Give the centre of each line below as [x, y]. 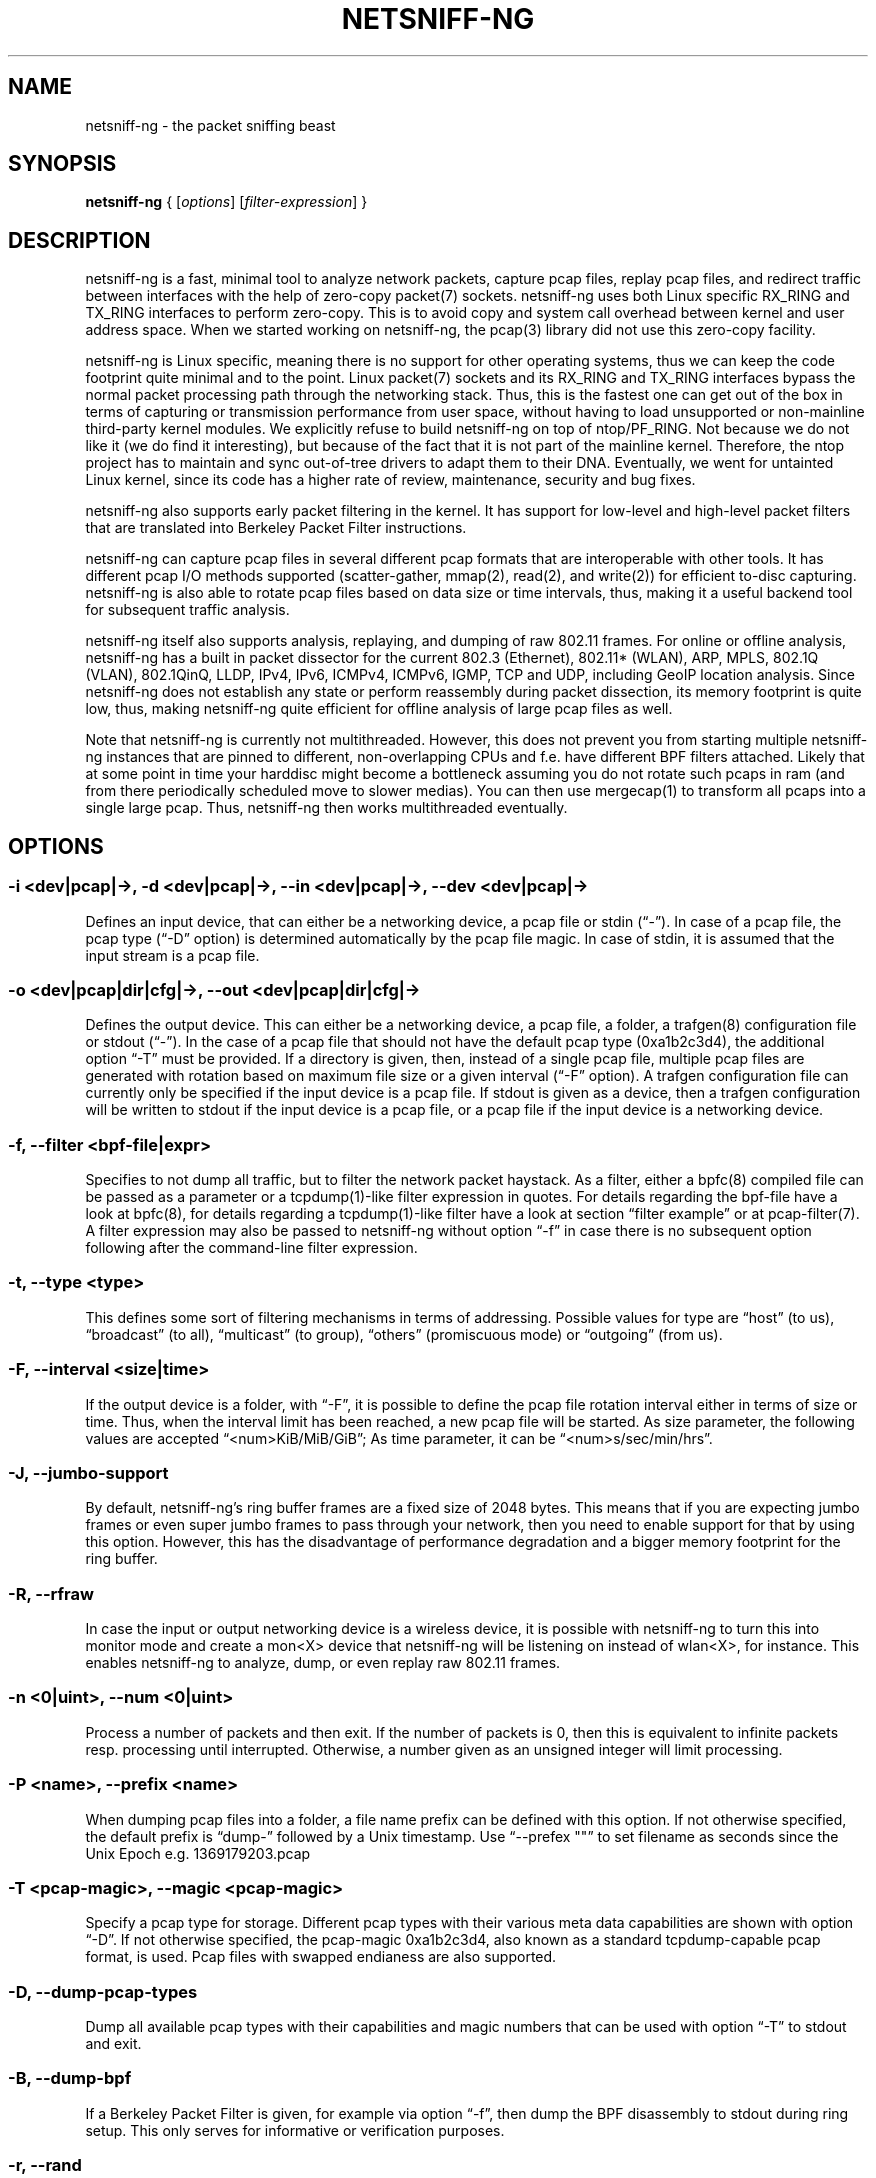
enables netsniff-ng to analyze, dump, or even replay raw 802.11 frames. [323, 1662]
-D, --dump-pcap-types [103, 1991]
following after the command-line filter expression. [251, 1247]
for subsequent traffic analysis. [187, 610]
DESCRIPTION [79, 240]
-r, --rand [45, 2165]
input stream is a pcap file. [172, 955]
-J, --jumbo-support [88, 1472]
